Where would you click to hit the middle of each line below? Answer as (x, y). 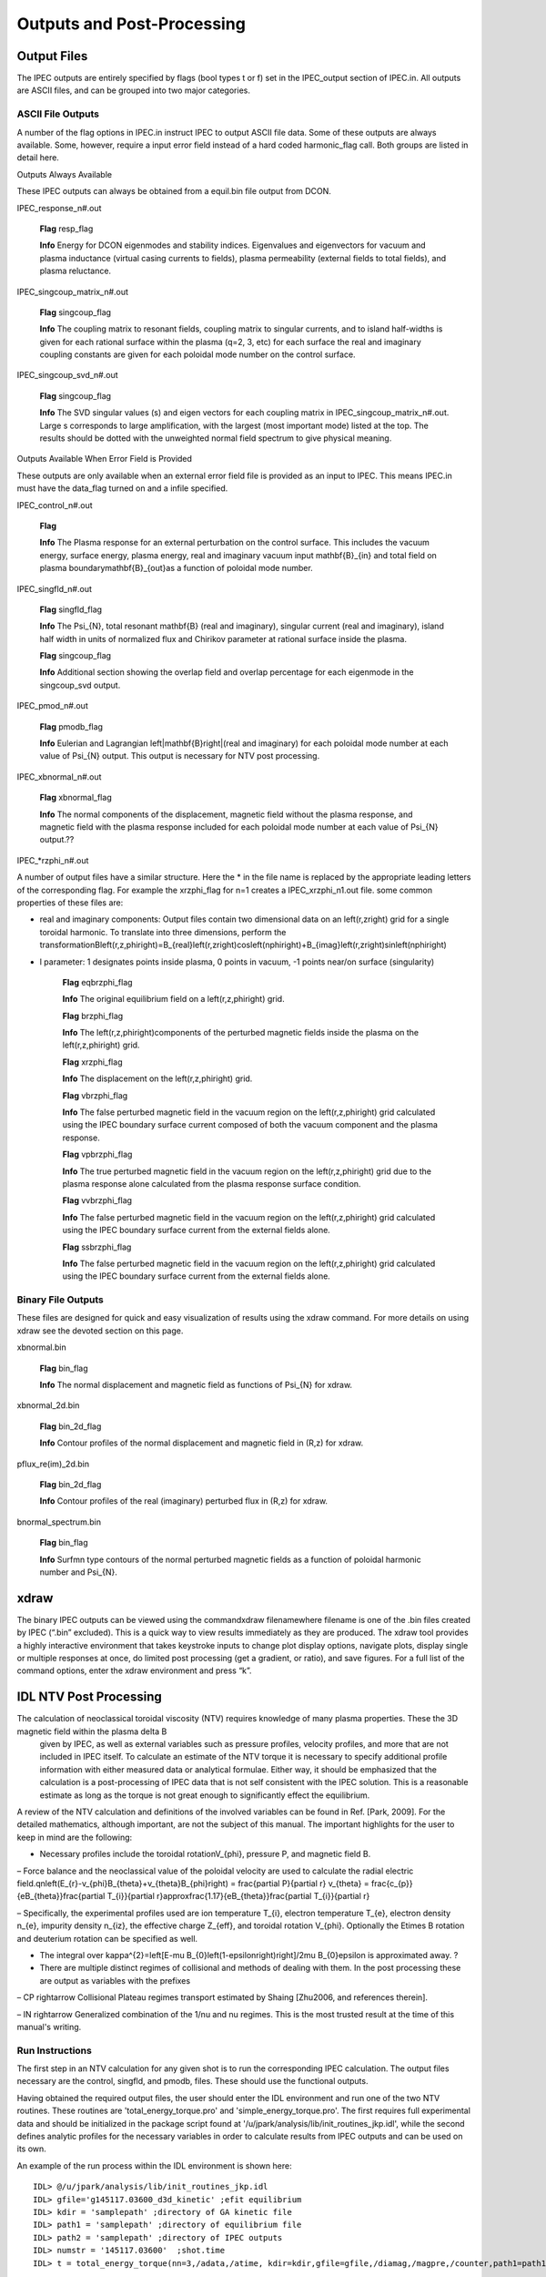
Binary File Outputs (60, 1300)
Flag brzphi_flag (93, 1016)
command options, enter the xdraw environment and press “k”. (134, 1670)
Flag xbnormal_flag (76, 798)
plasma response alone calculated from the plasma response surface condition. (212, 1183)
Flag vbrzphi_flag (95, 1095)
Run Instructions (55, 2050)
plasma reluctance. (76, 271)
